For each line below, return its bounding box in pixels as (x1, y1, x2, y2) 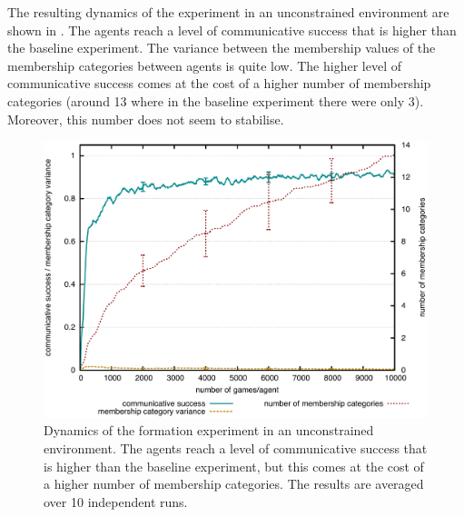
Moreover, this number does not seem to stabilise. (7, 109, 284, 128)
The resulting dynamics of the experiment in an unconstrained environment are (7, 3, 449, 21)
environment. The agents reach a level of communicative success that (44, 438, 428, 457)
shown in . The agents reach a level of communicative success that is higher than (7, 20, 457, 39)
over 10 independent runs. (44, 492, 188, 511)
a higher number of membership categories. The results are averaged (44, 474, 424, 493)
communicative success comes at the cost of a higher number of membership (7, 74, 431, 93)
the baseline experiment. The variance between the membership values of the (7, 38, 436, 57)
